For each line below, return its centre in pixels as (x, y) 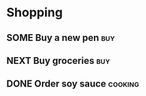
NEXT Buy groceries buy (58, 60)
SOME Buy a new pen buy (61, 38)
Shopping (35, 13)
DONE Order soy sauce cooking (73, 84)
